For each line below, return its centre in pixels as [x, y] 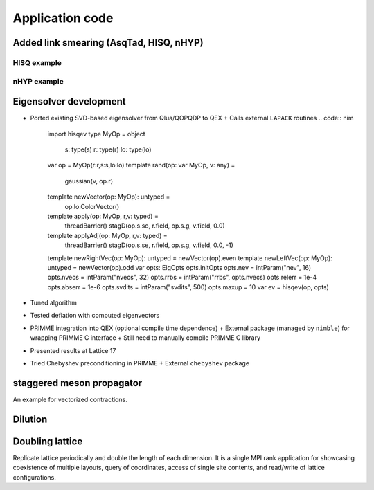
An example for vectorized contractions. [70, 399]
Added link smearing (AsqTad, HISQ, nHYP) [108, 43]
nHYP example [38, 81]
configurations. [35, 477]
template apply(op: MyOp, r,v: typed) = [103, 216]
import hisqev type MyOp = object [96, 134]
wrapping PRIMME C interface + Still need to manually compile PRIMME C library [145, 338]
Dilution [30, 419]
